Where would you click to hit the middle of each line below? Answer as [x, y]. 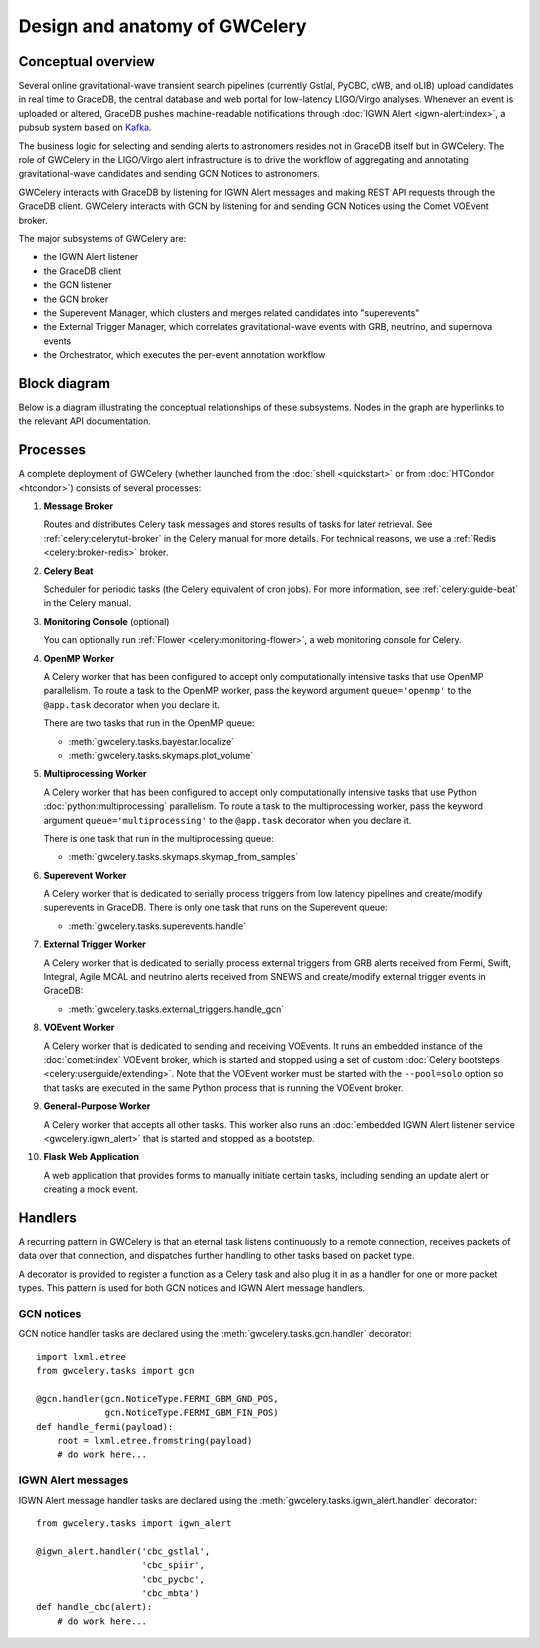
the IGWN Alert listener [91, 257]
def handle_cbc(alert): [94, 1607]
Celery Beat [68, 571]
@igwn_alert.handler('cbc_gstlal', [123, 1551]
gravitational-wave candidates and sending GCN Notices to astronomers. [169, 174]
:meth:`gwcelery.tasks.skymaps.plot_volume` [161, 755]
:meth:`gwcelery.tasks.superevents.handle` [157, 926]
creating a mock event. [91, 1189]
